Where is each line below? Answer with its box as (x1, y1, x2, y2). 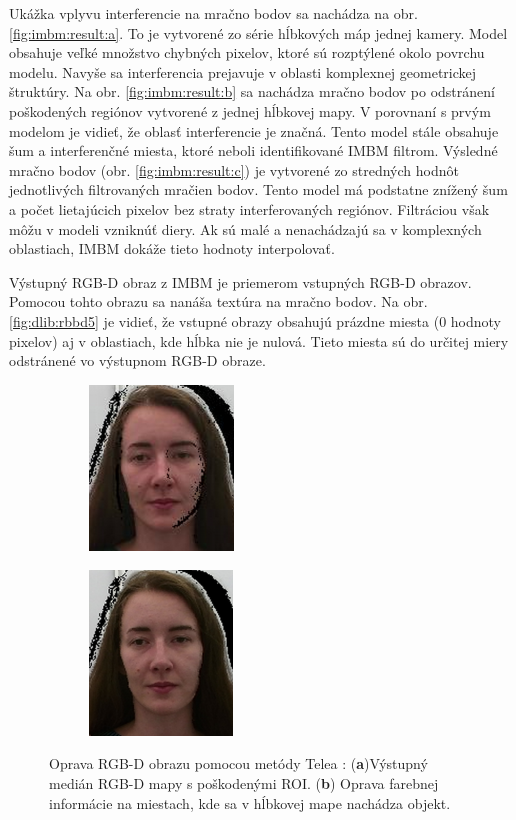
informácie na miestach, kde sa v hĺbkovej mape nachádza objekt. (49, 792, 451, 813)
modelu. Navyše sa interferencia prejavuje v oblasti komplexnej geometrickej (9, 61, 477, 82)
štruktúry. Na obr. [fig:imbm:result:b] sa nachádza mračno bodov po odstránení (9, 81, 495, 102)
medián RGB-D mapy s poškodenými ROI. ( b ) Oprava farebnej (49, 773, 439, 794)
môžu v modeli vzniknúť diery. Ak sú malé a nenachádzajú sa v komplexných (9, 218, 482, 239)
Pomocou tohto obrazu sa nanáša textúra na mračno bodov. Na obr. (9, 291, 428, 312)
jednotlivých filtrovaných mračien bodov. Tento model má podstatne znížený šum (9, 179, 508, 200)
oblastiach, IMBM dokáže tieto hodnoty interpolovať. (9, 238, 335, 259)
